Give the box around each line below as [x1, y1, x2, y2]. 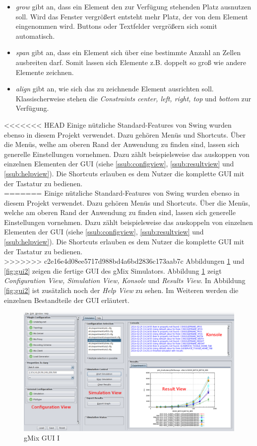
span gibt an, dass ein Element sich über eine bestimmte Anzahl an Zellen [15, 47, 241, 58]
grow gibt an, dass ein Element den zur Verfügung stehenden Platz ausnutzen [15, 1, 251, 11]
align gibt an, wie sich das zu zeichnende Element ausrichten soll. [15, 83, 214, 94]
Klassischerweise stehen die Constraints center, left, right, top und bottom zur [15, 93, 252, 103]
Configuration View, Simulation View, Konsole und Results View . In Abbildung [4, 275, 246, 286]
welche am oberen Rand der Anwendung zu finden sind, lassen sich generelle [4, 207, 236, 218]
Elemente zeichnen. [15, 67, 74, 77]
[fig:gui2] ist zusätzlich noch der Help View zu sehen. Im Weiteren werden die [4, 285, 239, 296]
